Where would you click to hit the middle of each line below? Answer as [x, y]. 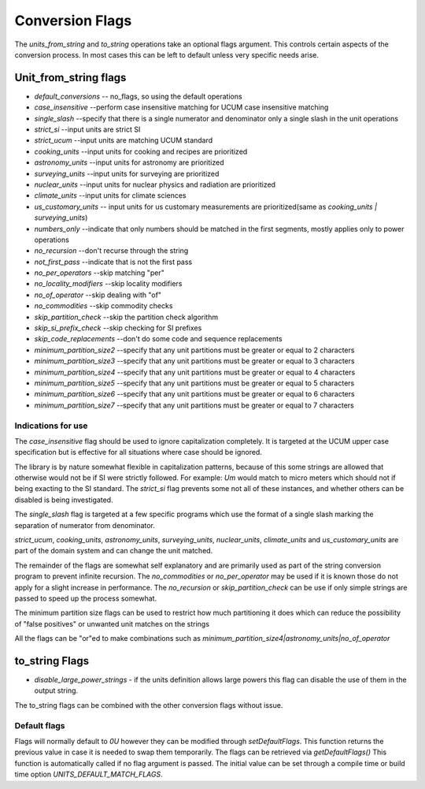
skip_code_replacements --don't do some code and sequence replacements [158, 339]
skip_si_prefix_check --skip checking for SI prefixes [118, 328]
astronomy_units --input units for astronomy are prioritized [129, 162]
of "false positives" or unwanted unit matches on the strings [112, 623]
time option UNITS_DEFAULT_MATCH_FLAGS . [89, 774]
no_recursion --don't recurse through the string [111, 251]
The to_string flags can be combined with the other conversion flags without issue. [149, 705]
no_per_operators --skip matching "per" [99, 273]
